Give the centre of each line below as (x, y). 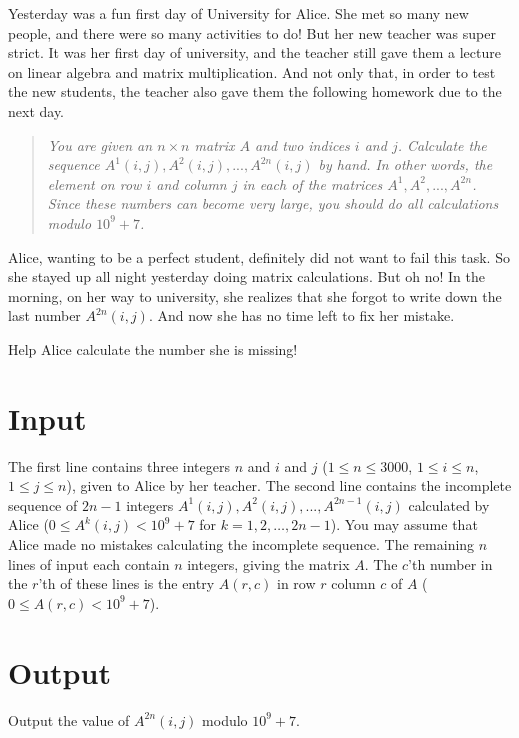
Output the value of (69, 719)
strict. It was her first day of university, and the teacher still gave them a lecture (254, 52)
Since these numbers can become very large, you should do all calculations (273, 203)
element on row (94, 183)
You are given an (100, 144)
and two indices (302, 144)
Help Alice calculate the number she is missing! (153, 348)
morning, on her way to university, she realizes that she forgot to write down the (255, 295)
